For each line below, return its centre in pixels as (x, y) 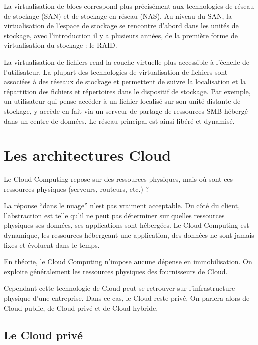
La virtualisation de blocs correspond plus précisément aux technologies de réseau (129, 6)
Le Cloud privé (43, 334)
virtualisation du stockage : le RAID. (61, 45)
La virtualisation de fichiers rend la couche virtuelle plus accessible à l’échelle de (127, 62)
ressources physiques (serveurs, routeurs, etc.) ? (77, 189)
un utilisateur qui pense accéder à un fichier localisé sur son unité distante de (122, 101)
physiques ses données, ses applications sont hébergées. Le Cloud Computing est (127, 225)
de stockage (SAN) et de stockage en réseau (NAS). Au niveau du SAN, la (118, 16)
